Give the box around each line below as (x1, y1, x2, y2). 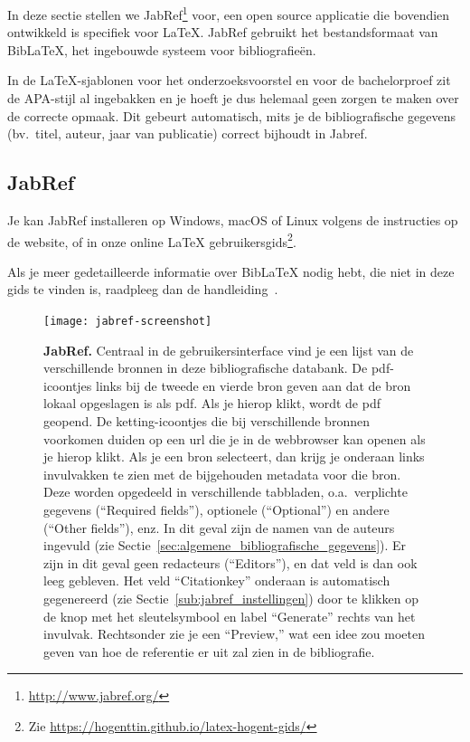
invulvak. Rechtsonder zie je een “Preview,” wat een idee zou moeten (43, 624, 426, 643)
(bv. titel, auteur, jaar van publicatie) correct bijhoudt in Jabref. (7, 124, 368, 143)
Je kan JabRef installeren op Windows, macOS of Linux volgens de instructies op (7, 211, 458, 230)
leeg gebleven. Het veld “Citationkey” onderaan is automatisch (43, 571, 390, 590)
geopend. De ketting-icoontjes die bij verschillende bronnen (43, 412, 370, 431)
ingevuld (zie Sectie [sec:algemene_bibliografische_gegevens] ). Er (43, 536, 407, 555)
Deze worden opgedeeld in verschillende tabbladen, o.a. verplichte (43, 482, 408, 501)
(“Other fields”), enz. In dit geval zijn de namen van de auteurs (43, 518, 395, 537)
